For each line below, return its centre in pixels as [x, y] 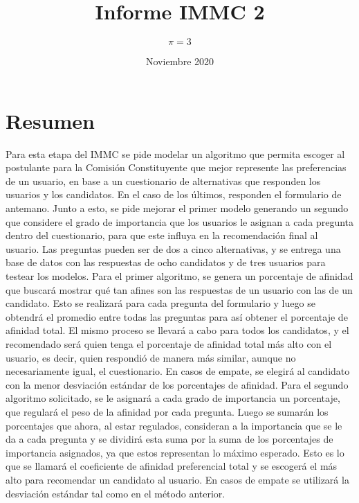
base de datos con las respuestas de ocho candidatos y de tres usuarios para [166, 262]
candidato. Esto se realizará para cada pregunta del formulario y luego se [160, 303]
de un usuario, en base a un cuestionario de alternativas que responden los [163, 180]
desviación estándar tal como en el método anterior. [116, 493]
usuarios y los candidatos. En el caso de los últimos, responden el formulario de [174, 194]
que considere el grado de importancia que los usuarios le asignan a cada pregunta [180, 221]
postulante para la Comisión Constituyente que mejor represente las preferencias [176, 167]
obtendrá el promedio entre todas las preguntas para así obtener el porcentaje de [177, 316]
